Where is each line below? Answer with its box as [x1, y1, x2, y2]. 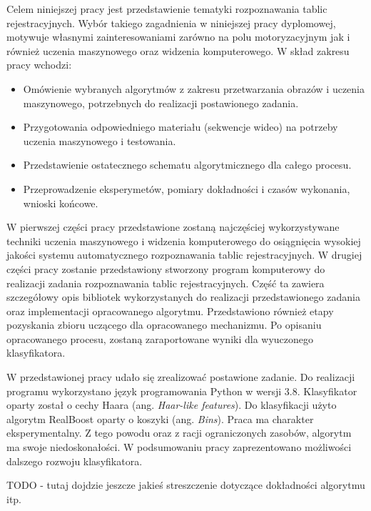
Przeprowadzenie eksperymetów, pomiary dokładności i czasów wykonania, [23, 181, 350, 196]
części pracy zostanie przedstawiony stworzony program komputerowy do [6, 261, 325, 276]
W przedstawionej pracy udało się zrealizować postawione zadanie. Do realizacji [6, 369, 355, 385]
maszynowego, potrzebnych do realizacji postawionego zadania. [23, 95, 299, 110]
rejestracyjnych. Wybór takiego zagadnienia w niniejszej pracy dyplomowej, [6, 15, 336, 30]
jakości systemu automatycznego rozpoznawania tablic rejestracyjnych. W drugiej [6, 247, 362, 262]
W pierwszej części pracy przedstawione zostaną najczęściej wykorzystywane [6, 219, 340, 234]
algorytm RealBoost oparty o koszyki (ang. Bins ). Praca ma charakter [6, 411, 314, 426]
